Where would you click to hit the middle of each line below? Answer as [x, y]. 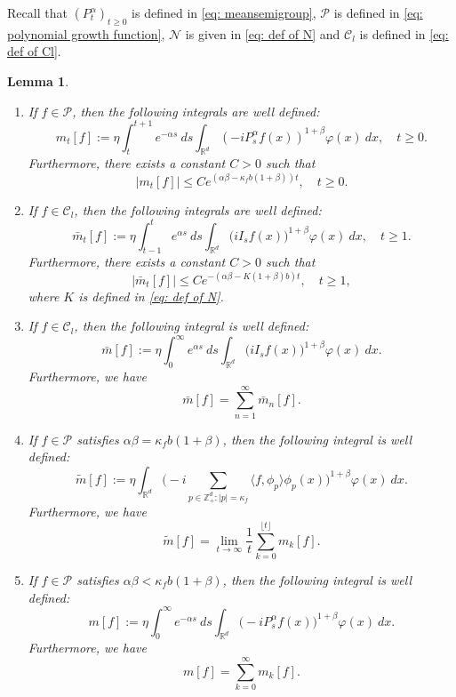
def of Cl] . [34, 51]
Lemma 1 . [38, 80]
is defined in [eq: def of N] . [151, 296]
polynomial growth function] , [86, 33]
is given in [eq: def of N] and [263, 33]
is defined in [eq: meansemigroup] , [224, 12]
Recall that [37, 12]
